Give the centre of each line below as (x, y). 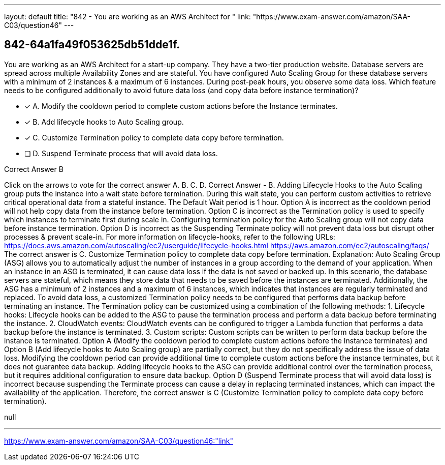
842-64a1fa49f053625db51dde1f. (92, 45)
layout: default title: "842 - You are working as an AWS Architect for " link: (128, 17)
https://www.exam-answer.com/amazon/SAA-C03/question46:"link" (119, 441)
